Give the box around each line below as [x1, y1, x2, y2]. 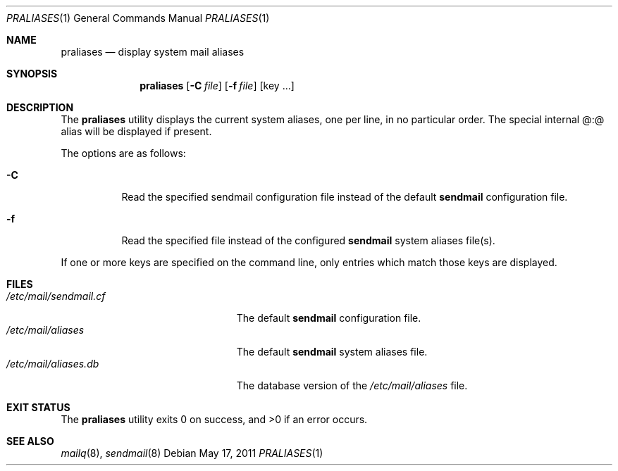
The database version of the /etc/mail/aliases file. [236, 379, 468, 391]
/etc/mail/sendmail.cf [6, 290, 106, 302]
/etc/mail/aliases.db [6, 358, 99, 370]
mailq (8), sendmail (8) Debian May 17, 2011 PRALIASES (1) [61, 447, 323, 459]
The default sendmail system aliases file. [236, 346, 428, 358]
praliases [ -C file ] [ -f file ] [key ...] [140, 80, 295, 92]
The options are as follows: [61, 147, 186, 159]
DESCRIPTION [6, 101, 74, 113]
